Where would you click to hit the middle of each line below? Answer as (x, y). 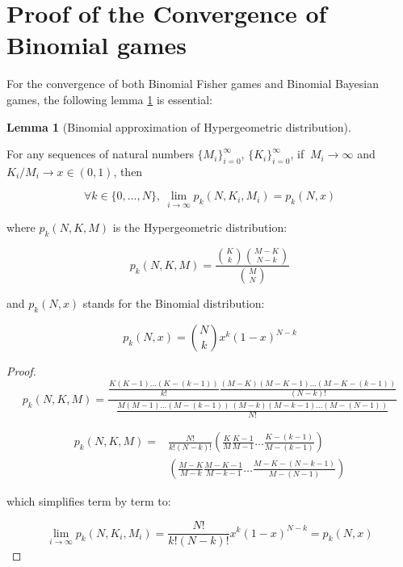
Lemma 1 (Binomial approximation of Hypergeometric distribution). (179, 126)
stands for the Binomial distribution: (174, 303)
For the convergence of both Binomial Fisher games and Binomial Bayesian (193, 84)
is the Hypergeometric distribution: (200, 227)
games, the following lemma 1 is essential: (109, 99)
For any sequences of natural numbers (100, 154)
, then (128, 171)
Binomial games (97, 45)
